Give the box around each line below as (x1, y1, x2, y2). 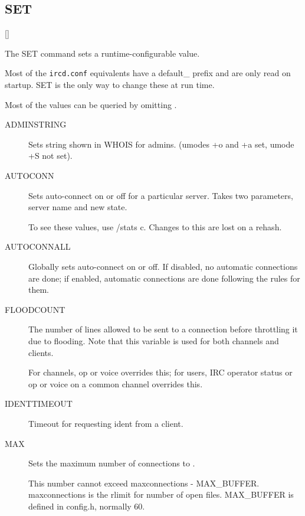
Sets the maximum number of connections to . (28, 457, 195, 469)
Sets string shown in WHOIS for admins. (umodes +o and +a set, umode (28, 138, 294, 150)
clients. (28, 346, 54, 358)
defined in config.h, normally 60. (28, 499, 145, 512)
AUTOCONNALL (5, 240, 71, 253)
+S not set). (28, 149, 73, 162)
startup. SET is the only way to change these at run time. (5, 79, 215, 91)
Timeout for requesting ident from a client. (28, 417, 183, 429)
